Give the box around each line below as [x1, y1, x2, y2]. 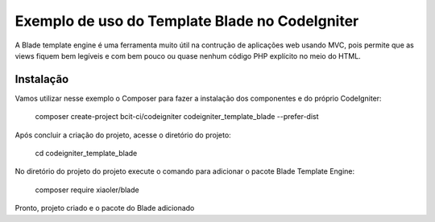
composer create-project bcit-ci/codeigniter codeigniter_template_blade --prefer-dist [35, 112, 319, 121]
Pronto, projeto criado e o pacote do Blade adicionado [14, 203, 195, 213]
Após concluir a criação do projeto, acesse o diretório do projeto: [14, 129, 231, 140]
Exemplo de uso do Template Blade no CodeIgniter [14, 12, 359, 30]
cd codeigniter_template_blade [35, 149, 138, 158]
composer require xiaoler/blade [35, 185, 140, 195]
